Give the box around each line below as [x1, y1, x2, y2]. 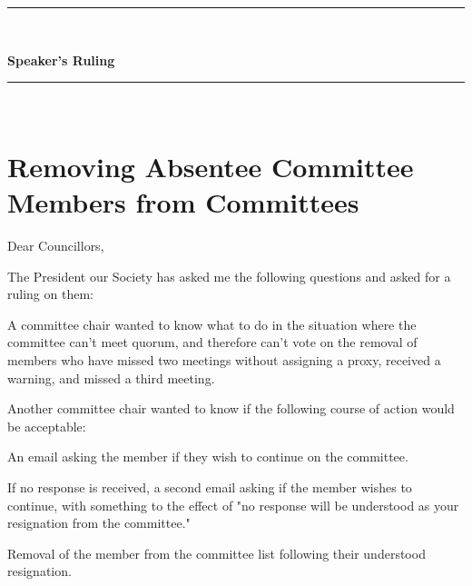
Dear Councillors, [7, 236, 104, 255]
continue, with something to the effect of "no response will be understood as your [7, 495, 459, 514]
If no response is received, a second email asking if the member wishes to [7, 478, 412, 497]
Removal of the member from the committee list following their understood [7, 543, 426, 562]
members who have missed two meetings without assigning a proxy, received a [7, 351, 441, 370]
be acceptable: [7, 416, 86, 435]
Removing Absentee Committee [7, 147, 414, 184]
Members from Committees [7, 184, 359, 221]
